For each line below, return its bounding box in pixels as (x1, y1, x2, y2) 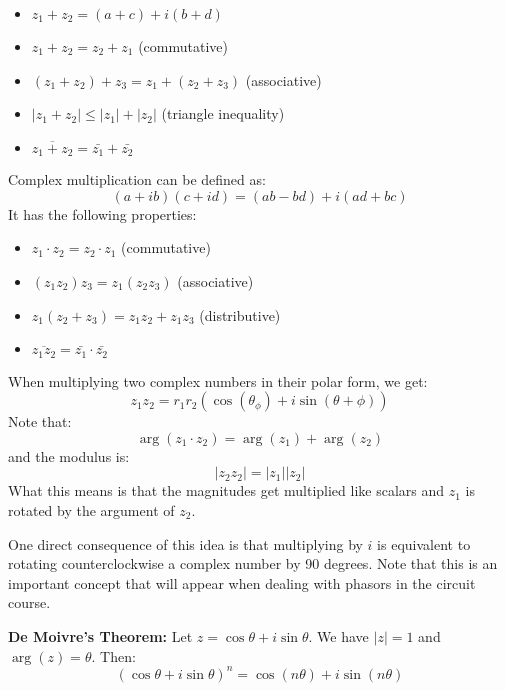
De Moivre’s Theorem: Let (8, 626, 193, 646)
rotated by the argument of (8, 500, 175, 521)
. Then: (91, 645, 136, 666)
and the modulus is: (8, 445, 130, 466)
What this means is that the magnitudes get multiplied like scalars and (8, 480, 445, 501)
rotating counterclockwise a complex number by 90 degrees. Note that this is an (8, 553, 498, 574)
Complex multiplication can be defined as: (8, 169, 266, 190)
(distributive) (199, 304, 281, 325)
